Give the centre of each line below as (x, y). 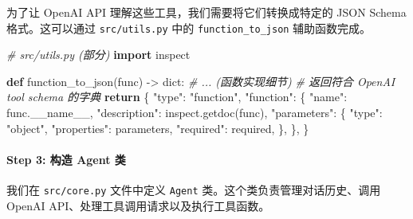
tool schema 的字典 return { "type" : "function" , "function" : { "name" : (177, 97)
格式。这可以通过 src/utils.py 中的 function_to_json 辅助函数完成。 (189, 27)
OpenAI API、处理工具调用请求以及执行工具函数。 (138, 205)
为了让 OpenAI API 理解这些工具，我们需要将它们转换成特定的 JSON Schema (206, 12)
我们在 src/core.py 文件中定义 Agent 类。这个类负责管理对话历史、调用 (194, 190)
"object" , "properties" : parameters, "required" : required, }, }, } (158, 128)
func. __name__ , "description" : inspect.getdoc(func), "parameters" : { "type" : (195, 113)
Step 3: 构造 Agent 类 (66, 159)
